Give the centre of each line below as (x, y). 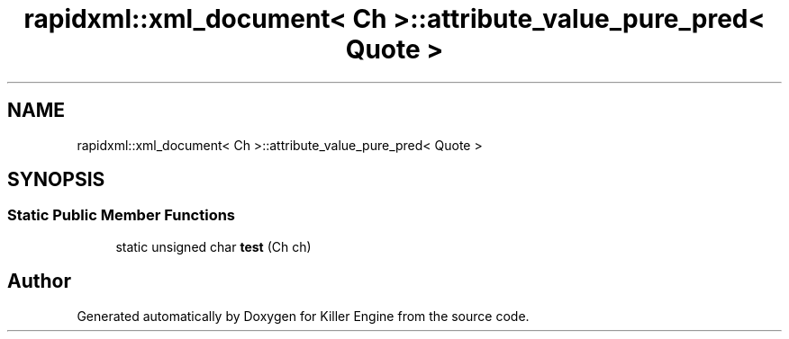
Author (39, 281)
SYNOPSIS (56, 180)
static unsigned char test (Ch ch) (213, 246)
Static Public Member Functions (122, 215)
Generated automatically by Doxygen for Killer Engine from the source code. (303, 316)
